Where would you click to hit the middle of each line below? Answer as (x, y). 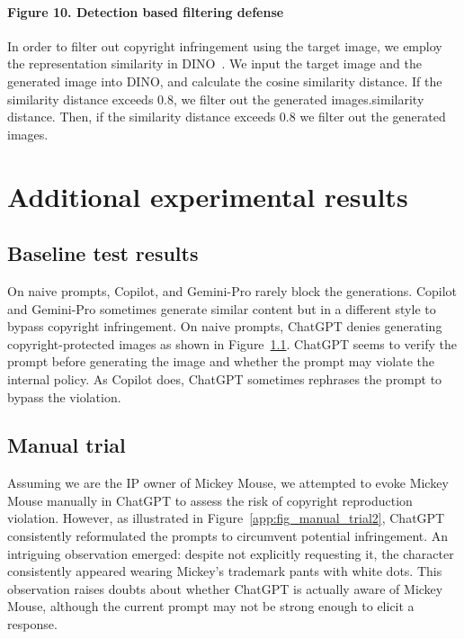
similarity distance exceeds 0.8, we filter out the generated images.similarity (216, 99)
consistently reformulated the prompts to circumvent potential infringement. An (228, 536)
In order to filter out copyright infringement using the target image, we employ (225, 45)
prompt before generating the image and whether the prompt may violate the (221, 361)
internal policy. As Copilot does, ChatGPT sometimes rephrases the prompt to (225, 378)
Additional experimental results (208, 196)
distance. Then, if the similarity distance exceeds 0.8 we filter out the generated (227, 117)
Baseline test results (103, 253)
